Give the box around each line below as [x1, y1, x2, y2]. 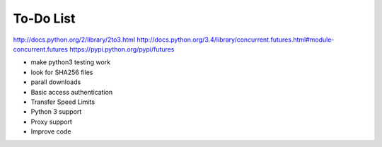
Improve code [30, 127, 71, 136]
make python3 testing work [30, 58, 111, 66]
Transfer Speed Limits [30, 98, 95, 106]
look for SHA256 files [30, 68, 93, 76]
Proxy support [30, 117, 72, 126]
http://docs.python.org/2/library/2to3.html [13, 35, 136, 44]
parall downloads [30, 78, 81, 86]
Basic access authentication [30, 88, 113, 96]
